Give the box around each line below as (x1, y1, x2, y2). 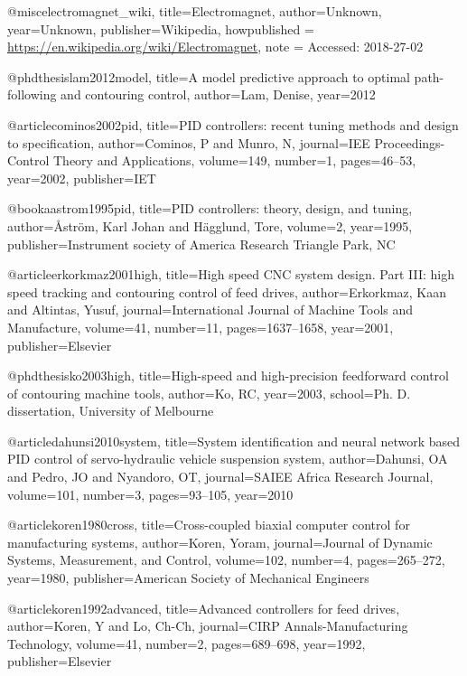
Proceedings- (374, 133, 445, 152)
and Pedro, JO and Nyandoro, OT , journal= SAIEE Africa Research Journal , (7, 467, 434, 486)
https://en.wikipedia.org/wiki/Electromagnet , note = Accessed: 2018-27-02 (7, 37, 424, 56)
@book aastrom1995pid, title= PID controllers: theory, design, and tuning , (7, 199, 413, 218)
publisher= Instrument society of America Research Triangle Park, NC (7, 234, 396, 253)
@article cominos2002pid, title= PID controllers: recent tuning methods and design (7, 115, 459, 134)
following (7, 85, 57, 104)
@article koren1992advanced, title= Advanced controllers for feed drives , (7, 598, 400, 617)
